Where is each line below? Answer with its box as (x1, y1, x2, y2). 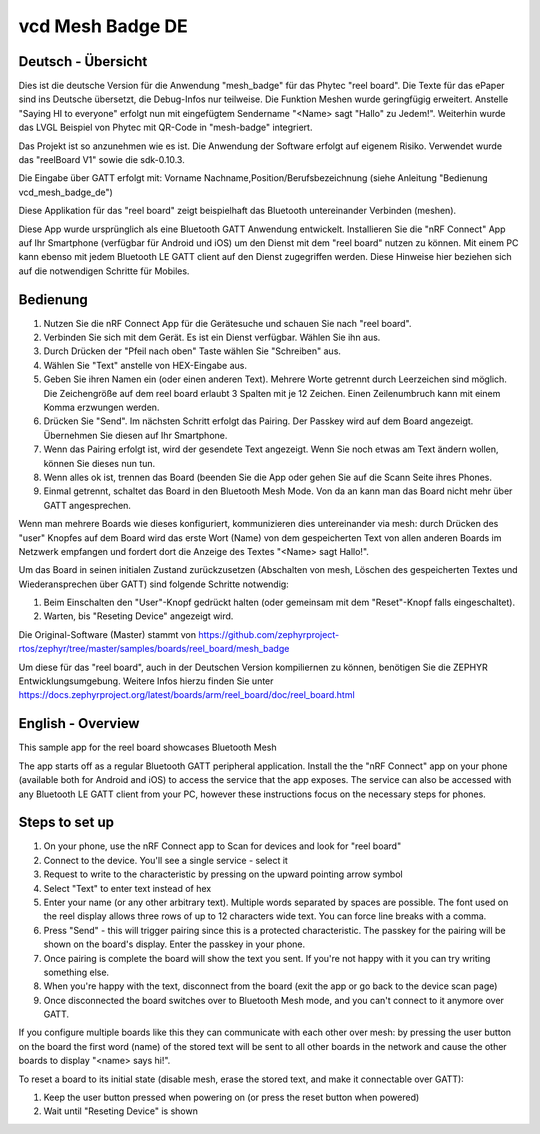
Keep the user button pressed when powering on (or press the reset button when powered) (43, 1091, 420, 1104)
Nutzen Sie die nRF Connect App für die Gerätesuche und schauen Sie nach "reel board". (43, 317, 412, 329)
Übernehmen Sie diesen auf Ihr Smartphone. (43, 429, 228, 441)
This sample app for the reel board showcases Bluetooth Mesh (18, 741, 277, 754)
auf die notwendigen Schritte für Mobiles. (18, 265, 190, 277)
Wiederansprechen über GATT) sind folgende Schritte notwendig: (18, 578, 289, 590)
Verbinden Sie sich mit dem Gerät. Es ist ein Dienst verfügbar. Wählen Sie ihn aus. (43, 331, 381, 344)
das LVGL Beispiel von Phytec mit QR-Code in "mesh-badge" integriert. (18, 121, 313, 134)
